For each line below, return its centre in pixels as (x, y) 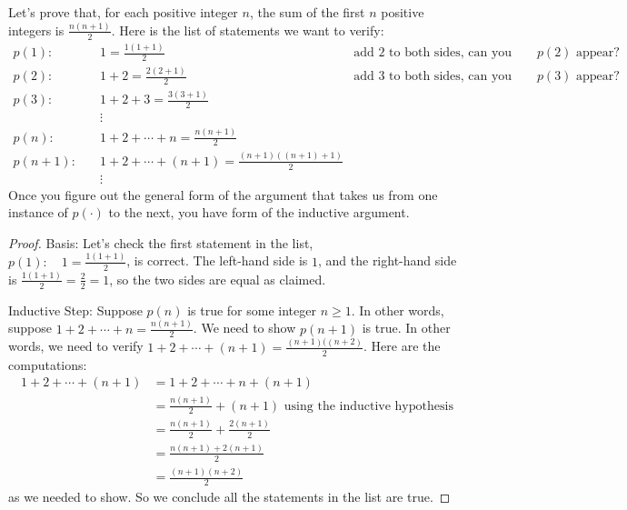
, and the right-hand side (387, 260)
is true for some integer (252, 310)
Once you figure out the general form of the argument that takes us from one (223, 194)
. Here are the (402, 346)
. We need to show (244, 328)
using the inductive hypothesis (368, 406)
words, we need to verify (76, 346)
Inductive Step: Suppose (75, 310)
